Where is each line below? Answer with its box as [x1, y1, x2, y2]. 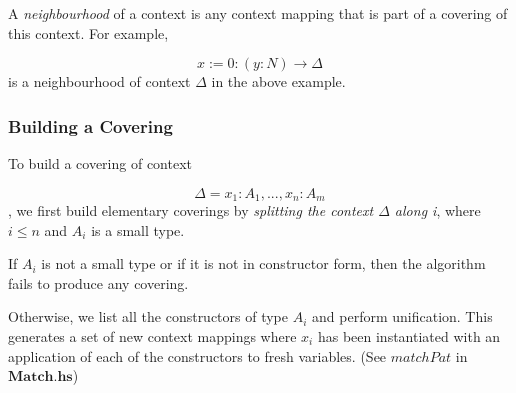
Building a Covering [8, 113, 173, 138]
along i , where [394, 200, 481, 221]
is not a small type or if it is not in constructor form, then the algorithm [41, 253, 486, 274]
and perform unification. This [312, 306, 493, 327]
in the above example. [211, 71, 346, 92]
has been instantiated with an [317, 326, 501, 347]
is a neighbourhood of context [8, 71, 191, 92]
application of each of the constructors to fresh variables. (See [8, 345, 387, 366]
